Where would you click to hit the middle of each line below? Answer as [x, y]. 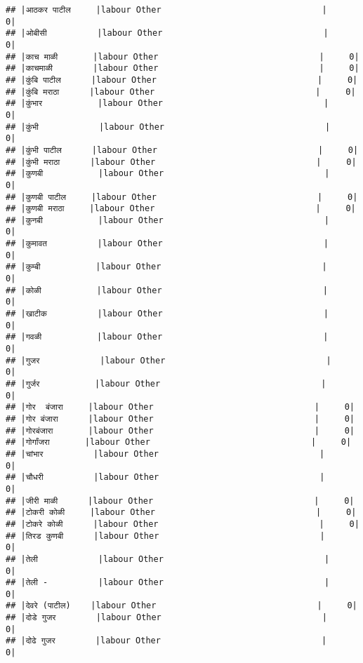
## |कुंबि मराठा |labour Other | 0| [181, 92]
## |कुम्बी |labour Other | [166, 267]
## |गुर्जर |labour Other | [166, 384]
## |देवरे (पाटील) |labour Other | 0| [181, 606]
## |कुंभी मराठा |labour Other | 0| [181, 162]
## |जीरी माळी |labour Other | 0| [180, 501]
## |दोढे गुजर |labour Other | [166, 641]
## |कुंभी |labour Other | [168, 127]
